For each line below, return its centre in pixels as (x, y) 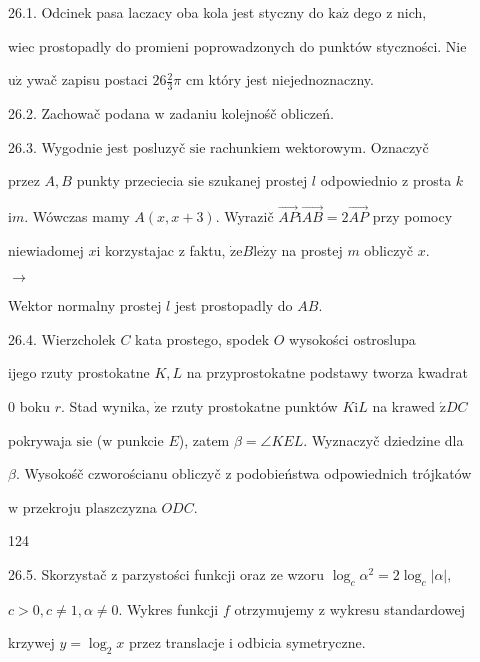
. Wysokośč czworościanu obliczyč (118, 473)
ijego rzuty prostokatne (79, 372)
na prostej (312, 249)
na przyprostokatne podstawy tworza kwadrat (327, 372)
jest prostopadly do (233, 305)
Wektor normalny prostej (85, 305)
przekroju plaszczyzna (89, 506)
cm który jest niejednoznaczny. (279, 79)
